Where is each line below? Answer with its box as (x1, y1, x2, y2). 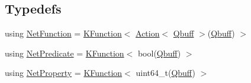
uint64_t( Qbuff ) (136, 67, 195, 79)
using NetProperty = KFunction (5, 67, 123, 79)
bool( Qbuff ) (137, 47, 181, 59)
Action (136, 27, 160, 39)
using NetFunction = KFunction (5, 27, 122, 39)
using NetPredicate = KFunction (5, 47, 124, 59)
